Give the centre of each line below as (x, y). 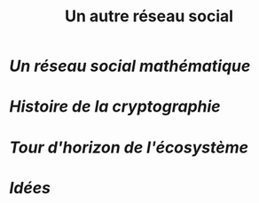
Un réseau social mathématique (130, 66)
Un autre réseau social (149, 16)
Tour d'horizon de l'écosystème (129, 147)
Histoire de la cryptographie (115, 107)
